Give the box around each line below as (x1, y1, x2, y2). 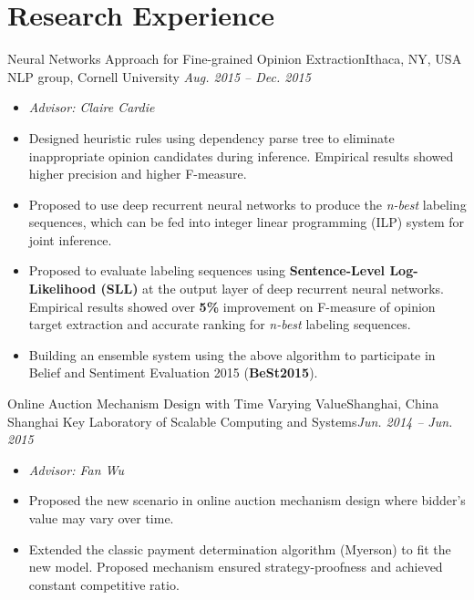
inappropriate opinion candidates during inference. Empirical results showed (28, 146, 454, 165)
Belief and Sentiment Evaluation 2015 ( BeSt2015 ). (28, 363, 318, 382)
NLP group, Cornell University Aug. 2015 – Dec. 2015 (7, 67, 311, 86)
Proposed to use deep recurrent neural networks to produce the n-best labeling (28, 194, 467, 213)
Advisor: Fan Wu (28, 460, 124, 479)
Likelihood (28, 279, 97, 298)
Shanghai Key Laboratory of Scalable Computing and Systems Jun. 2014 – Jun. (7, 411, 453, 430)
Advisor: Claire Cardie (28, 98, 155, 117)
